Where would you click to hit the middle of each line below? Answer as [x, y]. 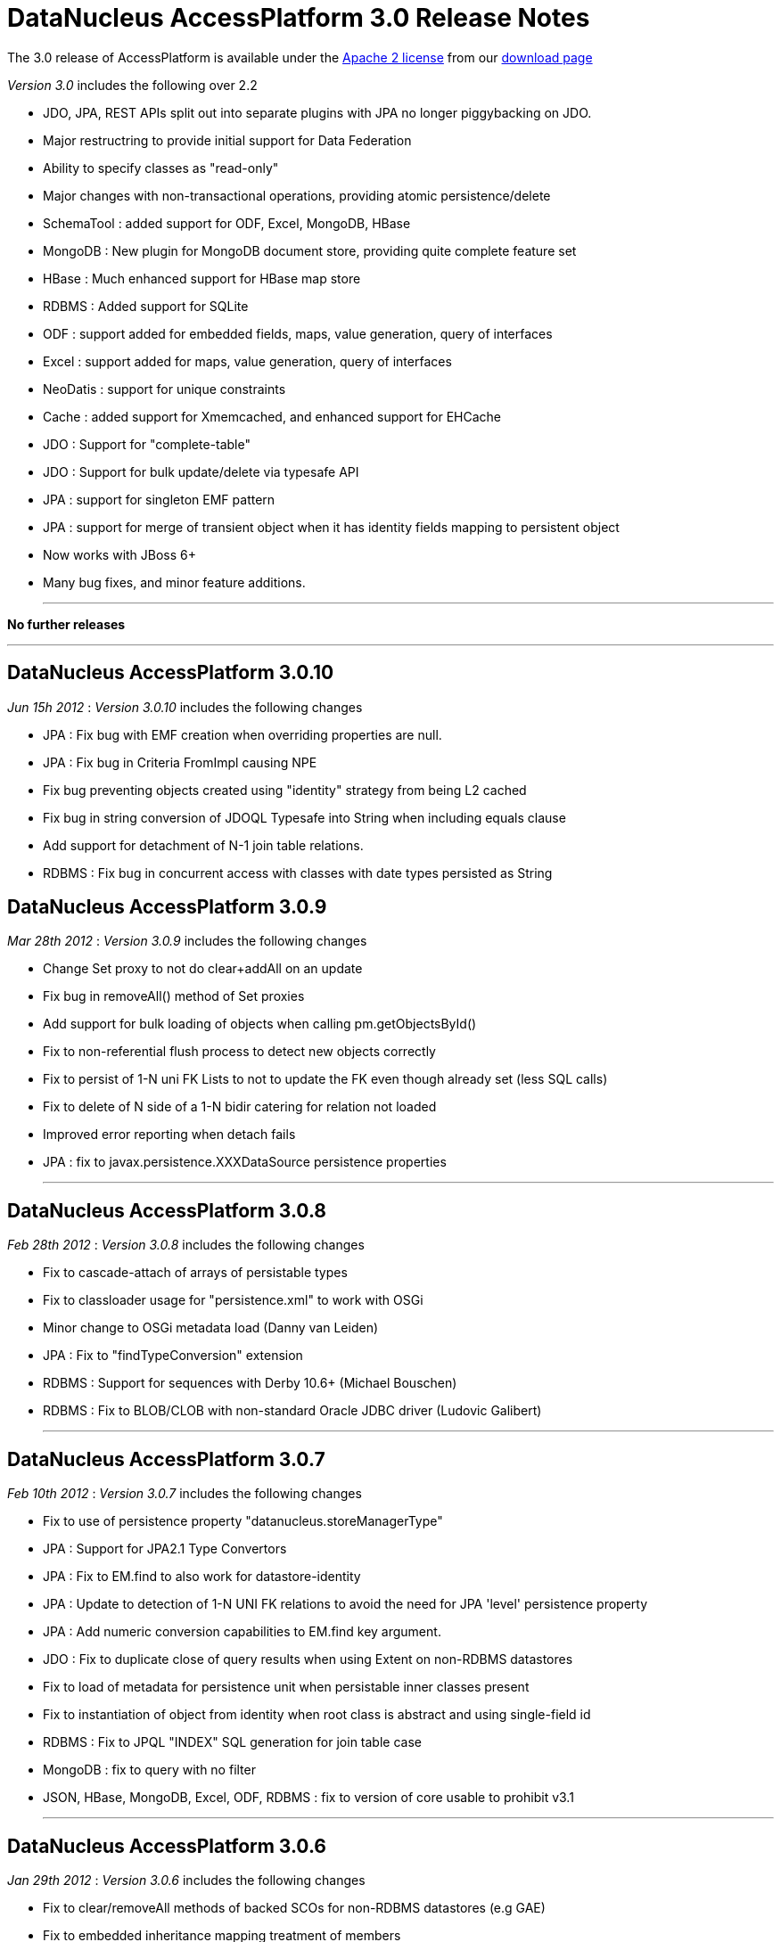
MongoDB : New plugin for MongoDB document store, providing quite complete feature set [310, 250]
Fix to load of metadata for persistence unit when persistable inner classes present [286, 1687]
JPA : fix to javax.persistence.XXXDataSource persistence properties [245, 1162]
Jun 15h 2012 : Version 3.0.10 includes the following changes [185, 707]
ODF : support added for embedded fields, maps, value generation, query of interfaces [298, 333]
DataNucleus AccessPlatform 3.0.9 [167, 907]
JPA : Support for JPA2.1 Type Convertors [165, 1549]
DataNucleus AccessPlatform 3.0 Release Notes [299, 18]
